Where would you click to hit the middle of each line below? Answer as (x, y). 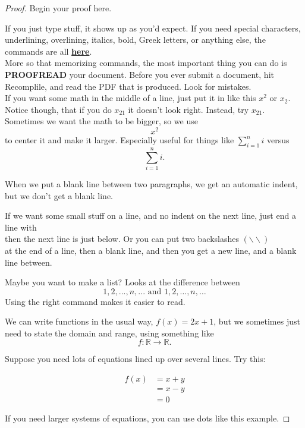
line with (21, 227)
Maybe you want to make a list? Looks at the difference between (122, 282)
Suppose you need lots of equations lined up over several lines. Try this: (135, 359)
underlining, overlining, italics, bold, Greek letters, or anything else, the (135, 40)
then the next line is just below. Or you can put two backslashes (122, 239)
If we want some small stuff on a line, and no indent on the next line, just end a (150, 215)
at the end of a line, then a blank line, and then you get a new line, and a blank (151, 250)
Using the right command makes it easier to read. (95, 301)
